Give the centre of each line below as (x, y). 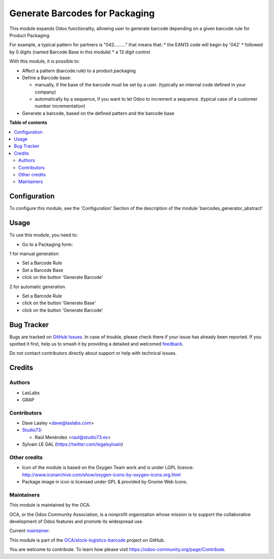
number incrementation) (60, 106)
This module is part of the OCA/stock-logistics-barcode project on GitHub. (87, 540)
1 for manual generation (34, 254)
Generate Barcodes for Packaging (82, 13)
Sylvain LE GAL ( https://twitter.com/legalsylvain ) (73, 444)
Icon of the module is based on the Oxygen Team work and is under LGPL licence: (108, 468)
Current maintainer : (30, 531)
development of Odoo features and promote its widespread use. (76, 521)
